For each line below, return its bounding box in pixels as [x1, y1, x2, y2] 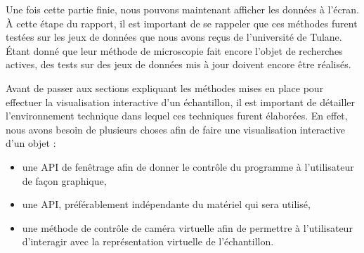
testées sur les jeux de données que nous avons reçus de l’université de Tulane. [6, 30, 342, 44]
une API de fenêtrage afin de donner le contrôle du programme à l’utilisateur [22, 159, 354, 174]
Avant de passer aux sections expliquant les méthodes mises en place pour [6, 80, 324, 95]
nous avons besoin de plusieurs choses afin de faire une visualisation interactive [6, 122, 346, 136]
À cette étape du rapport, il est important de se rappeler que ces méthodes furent [6, 15, 358, 30]
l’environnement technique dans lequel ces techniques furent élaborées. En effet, [6, 108, 348, 123]
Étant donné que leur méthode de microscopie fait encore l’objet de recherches [6, 43, 343, 58]
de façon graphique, [22, 173, 107, 188]
